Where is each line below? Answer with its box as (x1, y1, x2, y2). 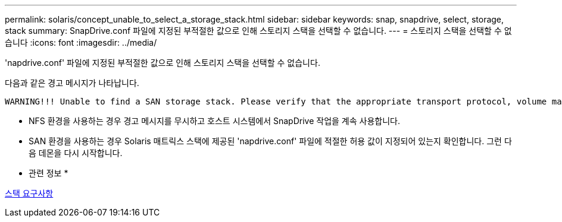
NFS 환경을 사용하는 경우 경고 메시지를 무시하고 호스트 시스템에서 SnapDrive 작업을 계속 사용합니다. (29, 116, 400, 126)
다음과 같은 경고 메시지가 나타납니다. (5, 78, 139, 88)
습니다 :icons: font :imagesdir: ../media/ (5, 37, 157, 47)
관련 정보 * (29, 168, 68, 178)
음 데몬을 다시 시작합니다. (29, 148, 123, 158)
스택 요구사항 (5, 188, 54, 198)
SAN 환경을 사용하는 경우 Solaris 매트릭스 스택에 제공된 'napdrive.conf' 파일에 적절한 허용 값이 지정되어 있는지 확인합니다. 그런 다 (29, 136, 512, 146)
